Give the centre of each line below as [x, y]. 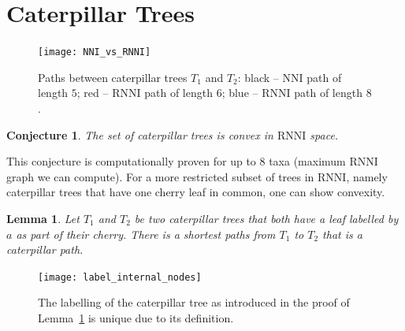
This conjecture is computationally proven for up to [131, 161]
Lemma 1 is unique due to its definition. [136, 317]
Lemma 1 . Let [43, 218]
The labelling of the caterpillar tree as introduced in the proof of [194, 302]
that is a [342, 234]
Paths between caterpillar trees [113, 77]
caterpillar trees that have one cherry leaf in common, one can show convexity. [196, 192]
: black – [258, 77]
